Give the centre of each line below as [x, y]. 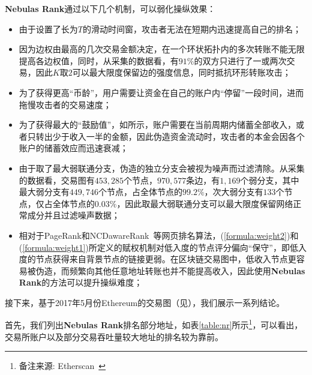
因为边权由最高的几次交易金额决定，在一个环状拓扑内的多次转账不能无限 [162, 49]
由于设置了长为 [48, 28]
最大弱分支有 [44, 192]
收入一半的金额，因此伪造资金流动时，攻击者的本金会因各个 [187, 136]
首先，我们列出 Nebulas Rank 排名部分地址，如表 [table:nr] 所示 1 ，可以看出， [154, 324]
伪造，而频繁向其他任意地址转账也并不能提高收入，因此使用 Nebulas [170, 270]
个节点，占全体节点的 [141, 192]
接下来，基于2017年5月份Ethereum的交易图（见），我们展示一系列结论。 [145, 302]
